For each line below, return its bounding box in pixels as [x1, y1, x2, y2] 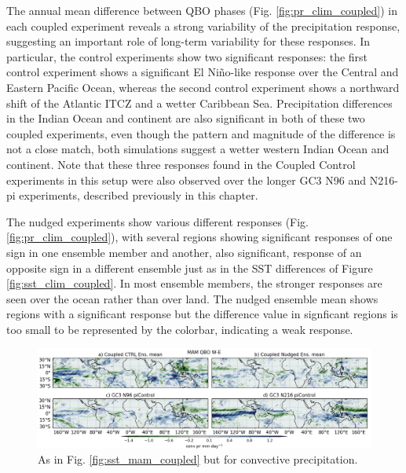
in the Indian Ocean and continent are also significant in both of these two [6, 110, 365, 126]
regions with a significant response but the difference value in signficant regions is [6, 306, 398, 322]
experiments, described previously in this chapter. [19, 187, 258, 203]
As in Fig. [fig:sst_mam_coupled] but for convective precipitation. [38, 451, 358, 467]
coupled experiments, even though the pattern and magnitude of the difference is [6, 125, 396, 141]
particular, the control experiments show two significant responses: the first [6, 48, 368, 64]
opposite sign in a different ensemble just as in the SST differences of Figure [6, 259, 373, 276]
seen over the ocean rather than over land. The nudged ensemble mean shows [6, 290, 379, 306]
